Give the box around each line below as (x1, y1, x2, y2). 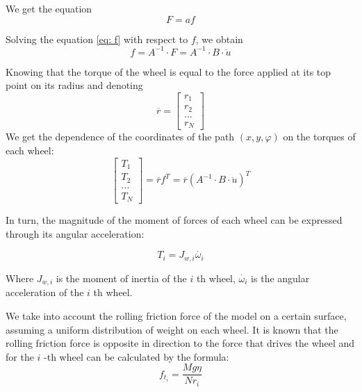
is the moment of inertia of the (56, 270, 187, 285)
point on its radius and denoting (6, 78, 143, 92)
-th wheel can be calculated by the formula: (44, 349, 229, 364)
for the (6, 349, 34, 364)
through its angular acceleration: (6, 226, 145, 240)
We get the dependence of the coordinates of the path (6, 129, 235, 144)
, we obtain (195, 31, 243, 46)
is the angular (251, 270, 310, 285)
